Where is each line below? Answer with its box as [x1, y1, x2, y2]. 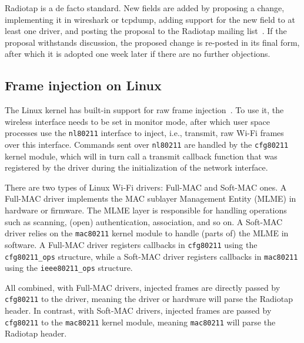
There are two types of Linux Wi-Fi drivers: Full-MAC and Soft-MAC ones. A [5, 181, 287, 193]
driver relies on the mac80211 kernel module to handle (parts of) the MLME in [5, 227, 289, 239]
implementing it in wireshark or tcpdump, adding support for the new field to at [5, 13, 295, 25]
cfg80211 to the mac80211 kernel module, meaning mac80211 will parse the [5, 315, 276, 328]
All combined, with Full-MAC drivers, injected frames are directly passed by [5, 281, 280, 293]
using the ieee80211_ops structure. [5, 262, 133, 274]
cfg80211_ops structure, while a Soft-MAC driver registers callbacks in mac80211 [5, 250, 298, 262]
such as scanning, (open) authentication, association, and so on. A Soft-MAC [5, 215, 283, 227]
